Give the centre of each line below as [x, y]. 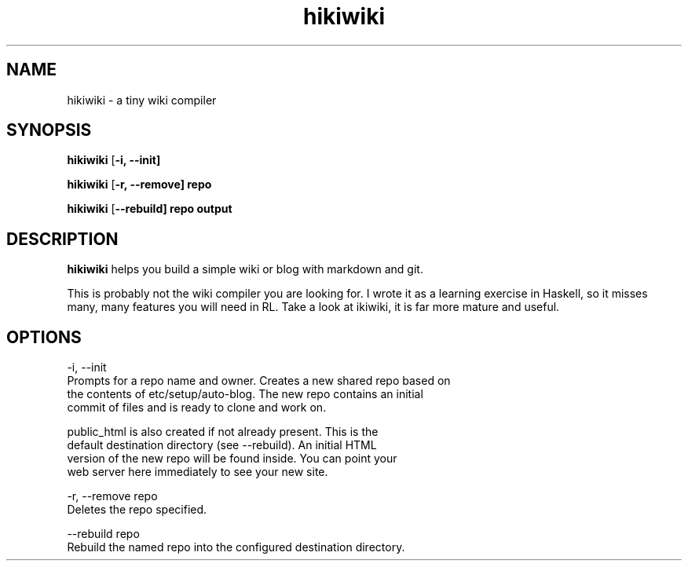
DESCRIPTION [62, 239]
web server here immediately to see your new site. [198, 472]
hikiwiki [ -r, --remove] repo [139, 185]
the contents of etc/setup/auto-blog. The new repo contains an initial [245, 394]
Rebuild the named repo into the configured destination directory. [236, 547]
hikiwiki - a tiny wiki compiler [142, 100]
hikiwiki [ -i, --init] [114, 160]
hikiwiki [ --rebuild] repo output [150, 209]
